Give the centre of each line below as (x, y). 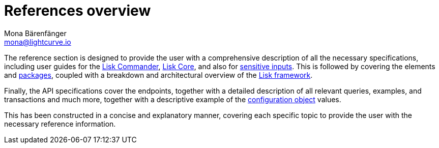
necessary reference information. (60, 124)
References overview (78, 11)
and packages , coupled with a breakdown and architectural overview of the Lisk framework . (158, 75)
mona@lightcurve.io (38, 42)
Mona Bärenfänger (35, 33)
